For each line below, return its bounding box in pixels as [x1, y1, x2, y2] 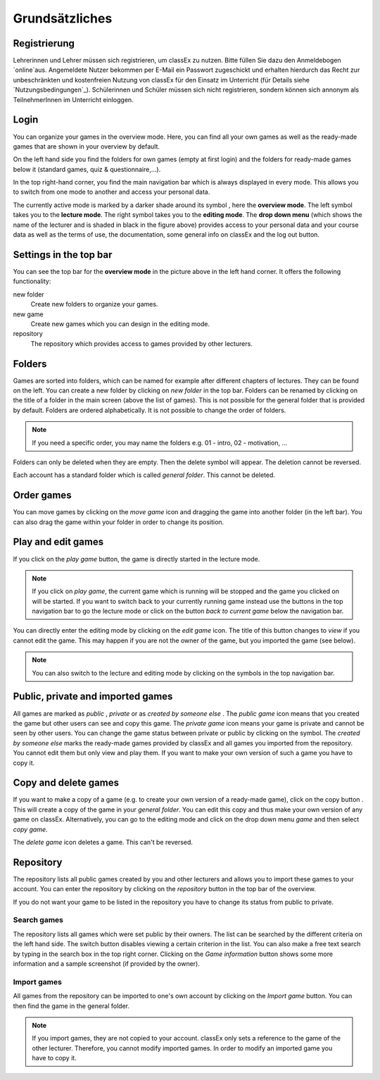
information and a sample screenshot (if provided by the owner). [13, 959, 200, 968]
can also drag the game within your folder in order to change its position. [13, 518, 224, 526]
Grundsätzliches [13, 11, 113, 26]
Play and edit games [13, 536, 104, 548]
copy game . [13, 825, 49, 833]
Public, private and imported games [13, 690, 173, 702]
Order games [13, 490, 72, 502]
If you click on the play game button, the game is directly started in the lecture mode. [13, 554, 260, 563]
